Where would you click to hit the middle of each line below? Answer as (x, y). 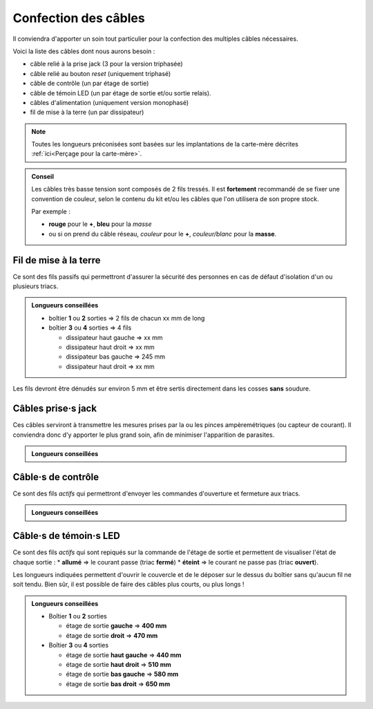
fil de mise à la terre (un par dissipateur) (87, 112)
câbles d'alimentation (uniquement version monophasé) (109, 102)
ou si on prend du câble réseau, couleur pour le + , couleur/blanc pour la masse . (163, 234)
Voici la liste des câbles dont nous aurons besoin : (84, 51)
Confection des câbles (79, 18)
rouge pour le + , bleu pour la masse (100, 224)
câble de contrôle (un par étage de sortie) (89, 84)
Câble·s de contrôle (56, 477)
